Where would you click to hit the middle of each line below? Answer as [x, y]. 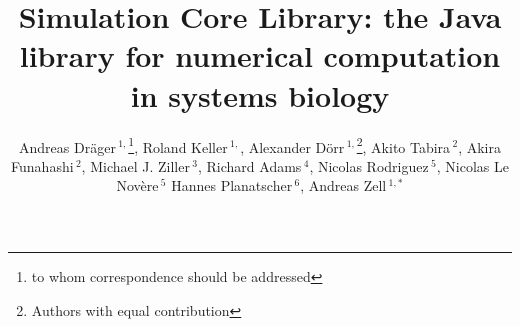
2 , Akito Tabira [403, 145]
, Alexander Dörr [292, 146]
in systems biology [260, 94]
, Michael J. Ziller [135, 165]
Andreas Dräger [67, 146]
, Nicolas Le [472, 165]
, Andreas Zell [343, 185]
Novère [137, 185]
